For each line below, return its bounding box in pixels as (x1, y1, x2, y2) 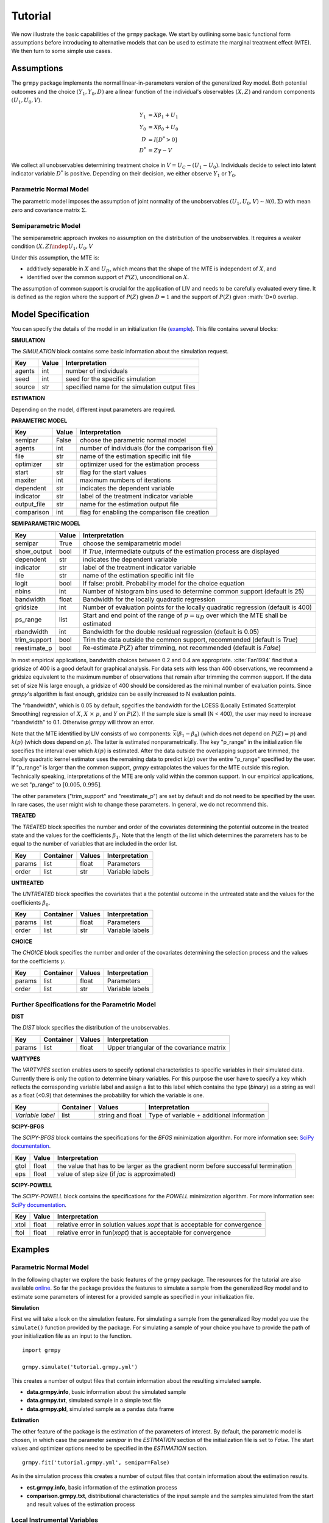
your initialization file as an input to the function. (11, 1332, 132, 1340)
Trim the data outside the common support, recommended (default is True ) (82, 635, 299, 644)
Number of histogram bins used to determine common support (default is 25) (82, 587, 305, 595)
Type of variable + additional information (148, 1111, 265, 1119)
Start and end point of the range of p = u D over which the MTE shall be (82, 611, 288, 621)
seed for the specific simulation (65, 375, 156, 383)
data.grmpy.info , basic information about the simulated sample (26, 1388, 186, 1396)
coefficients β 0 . (11, 899, 51, 908)
